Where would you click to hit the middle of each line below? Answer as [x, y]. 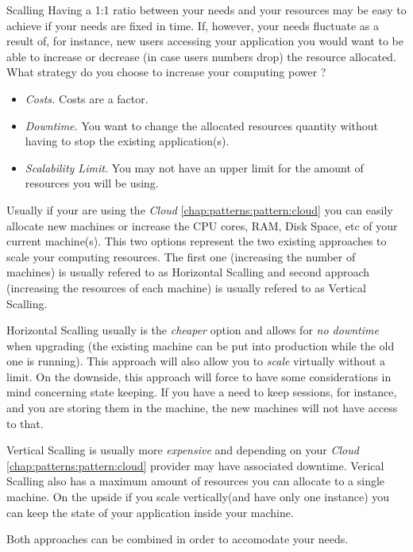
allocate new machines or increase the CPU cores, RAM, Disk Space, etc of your [202, 225]
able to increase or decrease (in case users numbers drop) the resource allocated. [201, 56]
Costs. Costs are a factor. [87, 98]
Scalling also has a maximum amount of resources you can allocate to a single [196, 481]
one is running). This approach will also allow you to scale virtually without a [196, 361]
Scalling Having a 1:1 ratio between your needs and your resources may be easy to [206, 10]
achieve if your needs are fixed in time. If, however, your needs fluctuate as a [193, 25]
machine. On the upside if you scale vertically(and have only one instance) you [198, 497]
